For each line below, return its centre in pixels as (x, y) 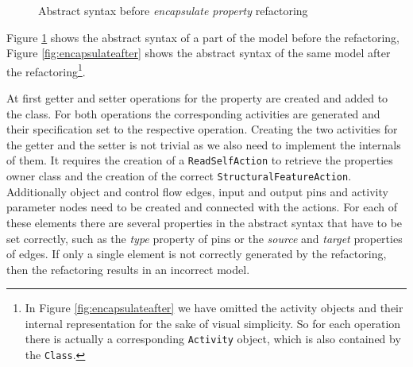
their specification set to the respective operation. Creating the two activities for (202, 129)
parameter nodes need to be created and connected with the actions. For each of (202, 207)
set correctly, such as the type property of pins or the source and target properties (205, 238)
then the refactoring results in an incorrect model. (128, 269)
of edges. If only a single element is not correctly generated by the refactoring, (197, 254)
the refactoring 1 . (46, 70)
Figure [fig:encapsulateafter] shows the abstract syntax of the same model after (199, 53)
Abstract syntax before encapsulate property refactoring (173, 10)
